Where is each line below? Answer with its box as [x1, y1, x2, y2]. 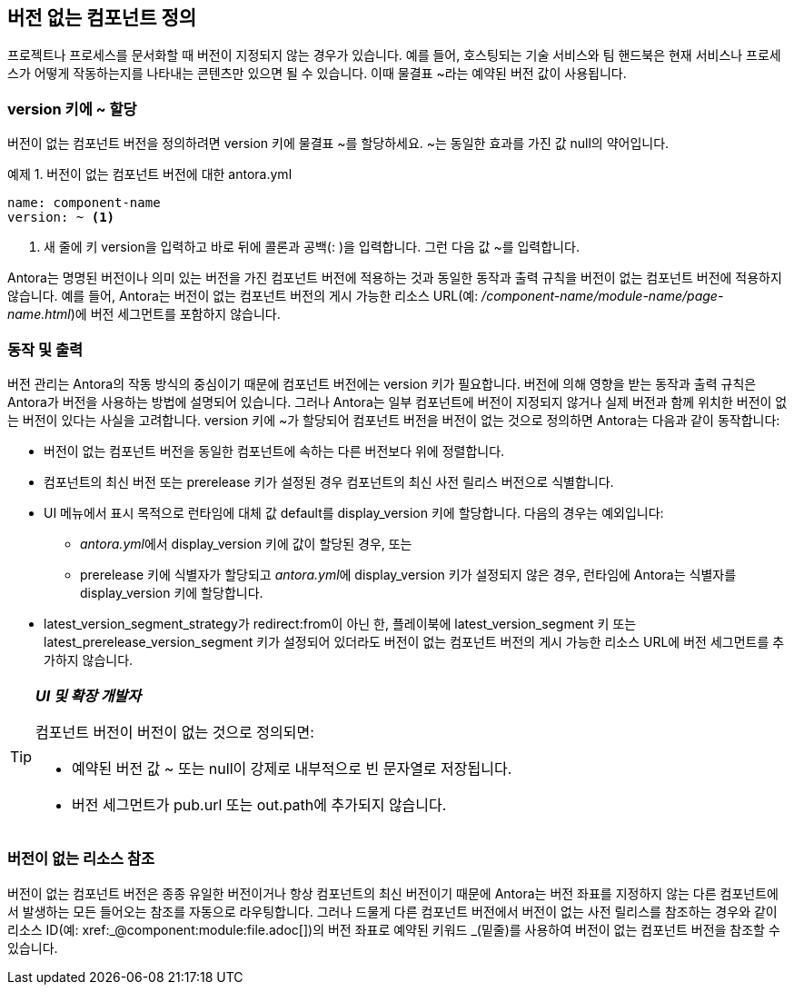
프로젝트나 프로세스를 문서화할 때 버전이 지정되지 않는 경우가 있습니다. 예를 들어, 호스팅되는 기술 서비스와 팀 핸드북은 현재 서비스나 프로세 [7, 47, 781, 64]
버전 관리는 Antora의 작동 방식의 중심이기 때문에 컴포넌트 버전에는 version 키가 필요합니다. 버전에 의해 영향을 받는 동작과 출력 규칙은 [7, 375, 757, 392]
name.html [7, 306, 71, 322]
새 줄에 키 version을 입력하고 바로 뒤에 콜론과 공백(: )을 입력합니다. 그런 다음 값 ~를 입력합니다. [44, 239, 580, 255]
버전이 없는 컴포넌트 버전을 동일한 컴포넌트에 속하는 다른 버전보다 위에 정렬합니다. [44, 442, 505, 459]
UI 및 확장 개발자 [35, 686, 141, 705]
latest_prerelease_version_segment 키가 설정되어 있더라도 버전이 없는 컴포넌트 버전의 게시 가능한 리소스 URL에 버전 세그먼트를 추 [44, 633, 785, 650]
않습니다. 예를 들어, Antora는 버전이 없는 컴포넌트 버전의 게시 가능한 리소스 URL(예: [7, 288, 479, 304]
